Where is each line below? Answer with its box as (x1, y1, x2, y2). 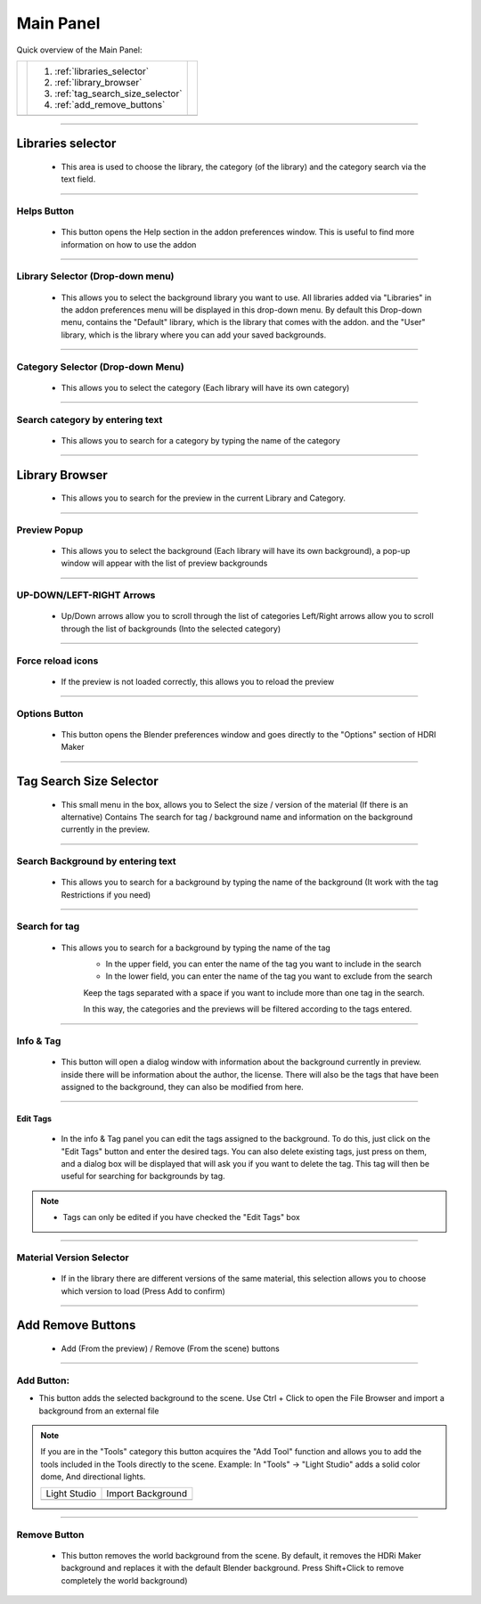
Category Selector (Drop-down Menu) (16, 361, 184, 373)
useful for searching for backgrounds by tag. (61, 1171, 226, 1182)
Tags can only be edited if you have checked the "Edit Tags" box (62, 1212, 300, 1223)
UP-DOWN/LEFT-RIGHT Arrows (16, 589, 156, 601)
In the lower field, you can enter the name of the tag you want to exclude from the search (105, 971, 433, 981)
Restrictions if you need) (61, 889, 151, 900)
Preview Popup (16, 524, 84, 536)
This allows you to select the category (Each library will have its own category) (61, 382, 350, 393)
